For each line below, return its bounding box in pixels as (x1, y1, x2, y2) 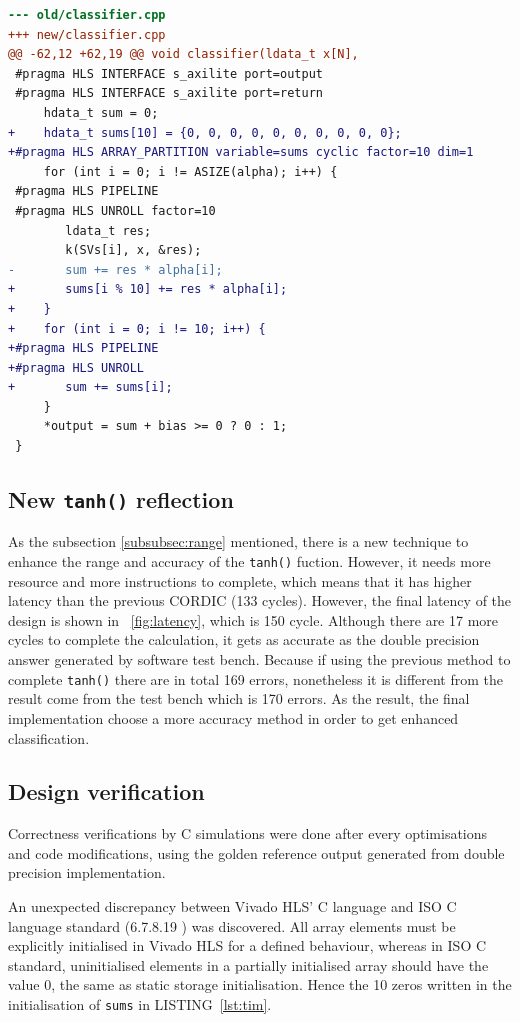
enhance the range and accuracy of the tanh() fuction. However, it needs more (8, 551, 491, 572)
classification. (8, 727, 90, 748)
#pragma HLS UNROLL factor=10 (15, 203, 216, 218)
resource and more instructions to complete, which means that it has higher (8, 570, 472, 591)
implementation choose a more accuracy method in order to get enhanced (8, 707, 459, 728)
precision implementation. (8, 862, 166, 883)
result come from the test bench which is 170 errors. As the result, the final (8, 688, 470, 709)
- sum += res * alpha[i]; (8, 262, 223, 277)
